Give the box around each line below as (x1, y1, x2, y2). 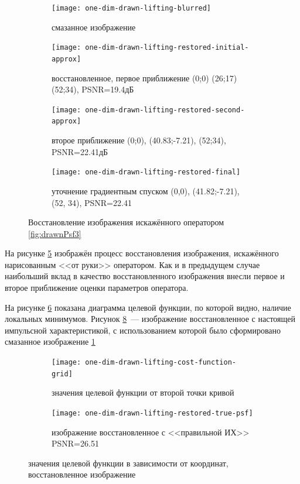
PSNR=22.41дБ (52, 145, 108, 157)
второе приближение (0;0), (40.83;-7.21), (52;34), (52, 134, 226, 146)
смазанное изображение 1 (5, 335, 96, 348)
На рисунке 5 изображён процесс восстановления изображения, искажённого (5, 247, 279, 259)
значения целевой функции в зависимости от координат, (28, 456, 229, 469)
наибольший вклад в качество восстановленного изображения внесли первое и (5, 270, 285, 282)
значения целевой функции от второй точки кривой (52, 386, 234, 399)
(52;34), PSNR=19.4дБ (52, 83, 134, 95)
